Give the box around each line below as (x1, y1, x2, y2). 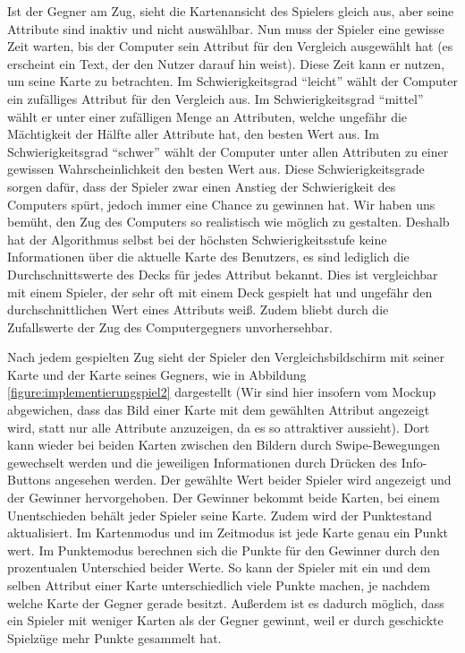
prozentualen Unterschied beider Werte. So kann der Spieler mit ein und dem (7, 558, 431, 577)
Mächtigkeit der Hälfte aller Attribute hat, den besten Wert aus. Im (7, 125, 380, 143)
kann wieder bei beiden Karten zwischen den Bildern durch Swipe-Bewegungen (7, 435, 441, 454)
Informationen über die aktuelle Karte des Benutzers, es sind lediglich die (7, 247, 410, 266)
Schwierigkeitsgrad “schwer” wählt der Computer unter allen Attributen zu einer (7, 142, 449, 160)
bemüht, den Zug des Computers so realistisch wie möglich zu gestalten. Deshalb (7, 212, 450, 231)
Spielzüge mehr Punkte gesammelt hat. (7, 628, 222, 647)
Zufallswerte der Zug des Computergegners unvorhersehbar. (7, 317, 333, 336)
